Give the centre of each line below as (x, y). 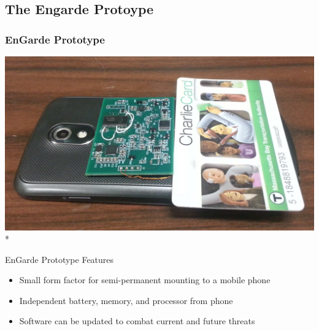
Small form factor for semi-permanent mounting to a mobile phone (145, 280)
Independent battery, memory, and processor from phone (126, 300)
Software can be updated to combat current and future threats (137, 321)
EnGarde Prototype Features (60, 259)
